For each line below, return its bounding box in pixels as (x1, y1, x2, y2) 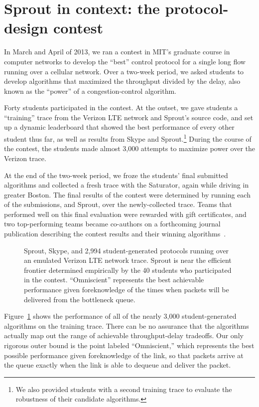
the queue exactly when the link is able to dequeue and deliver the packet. (4, 360, 231, 370)
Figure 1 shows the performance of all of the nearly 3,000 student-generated (4, 311, 237, 321)
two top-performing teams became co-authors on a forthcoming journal (4, 218, 221, 229)
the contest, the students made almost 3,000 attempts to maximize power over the (4, 143, 255, 154)
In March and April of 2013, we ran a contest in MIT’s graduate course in (4, 46, 230, 57)
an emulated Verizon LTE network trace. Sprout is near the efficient (24, 255, 232, 265)
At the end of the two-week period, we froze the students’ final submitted (4, 170, 228, 180)
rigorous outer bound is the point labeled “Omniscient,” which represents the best (4, 340, 255, 350)
